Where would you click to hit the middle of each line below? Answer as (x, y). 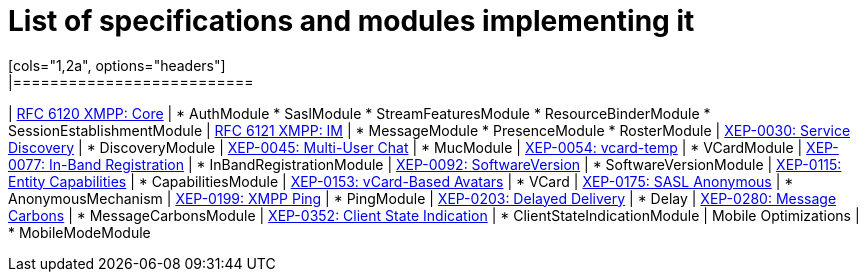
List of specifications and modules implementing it (351, 21)
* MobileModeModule (79, 232)
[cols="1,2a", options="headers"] (117, 65)
